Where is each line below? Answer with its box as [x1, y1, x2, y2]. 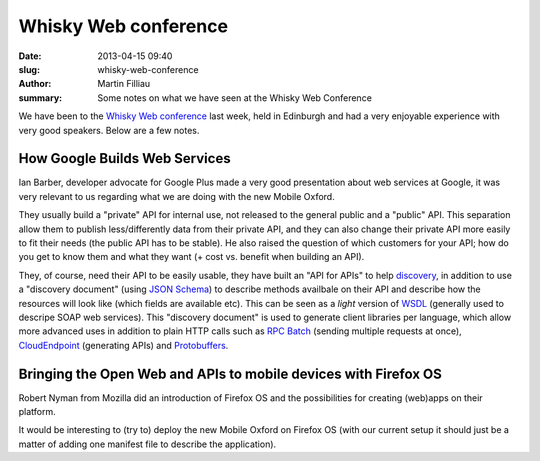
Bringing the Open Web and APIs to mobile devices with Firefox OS [18, 365, 442, 382]
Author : [18, 78, 52, 90]
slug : [18, 63, 40, 75]
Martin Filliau [97, 78, 151, 90]
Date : [18, 50, 42, 62]
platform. [18, 406, 57, 417]
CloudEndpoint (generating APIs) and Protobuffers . [18, 339, 229, 351]
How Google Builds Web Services [18, 150, 231, 167]
